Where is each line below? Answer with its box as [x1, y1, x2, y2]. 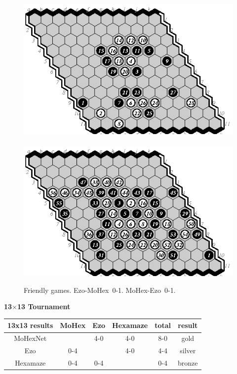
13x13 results [7, 320, 53, 330]
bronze [178, 357, 198, 368]
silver [180, 345, 196, 356]
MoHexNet [14, 333, 47, 343]
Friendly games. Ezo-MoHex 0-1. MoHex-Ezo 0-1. [24, 284, 176, 295]
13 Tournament [17, 301, 71, 312]
